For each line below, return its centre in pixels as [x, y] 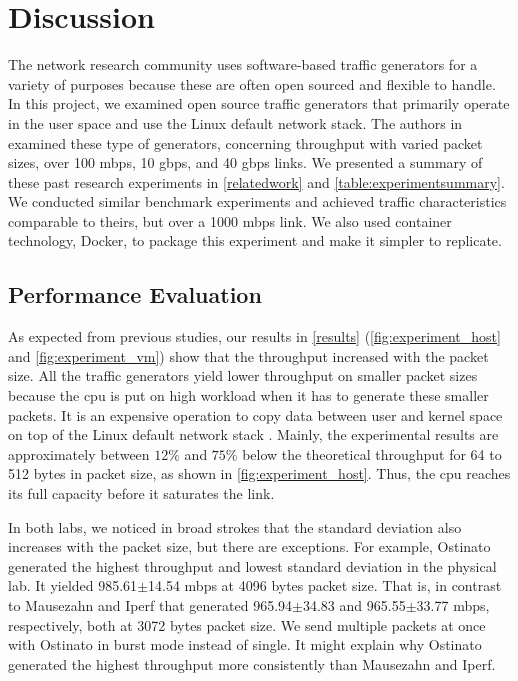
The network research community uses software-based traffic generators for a [243, 64]
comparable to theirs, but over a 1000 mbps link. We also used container [230, 220]
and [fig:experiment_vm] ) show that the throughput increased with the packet [248, 355]
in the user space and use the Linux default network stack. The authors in [235, 122]
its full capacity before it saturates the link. [141, 493]
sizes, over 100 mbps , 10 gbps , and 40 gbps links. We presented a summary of [245, 162]
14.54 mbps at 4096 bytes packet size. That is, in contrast [325, 585]
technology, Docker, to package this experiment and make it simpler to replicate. [255, 240]
